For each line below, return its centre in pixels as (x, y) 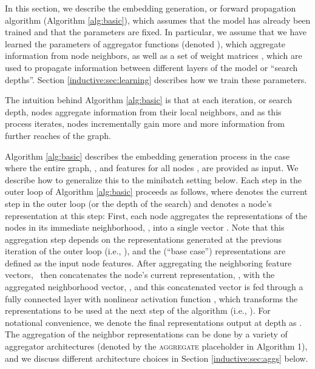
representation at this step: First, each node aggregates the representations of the (156, 215)
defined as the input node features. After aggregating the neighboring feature (148, 262)
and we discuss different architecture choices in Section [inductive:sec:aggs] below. (157, 358)
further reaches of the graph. (58, 135)
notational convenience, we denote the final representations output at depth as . (154, 322)
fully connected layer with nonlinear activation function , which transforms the (151, 298)
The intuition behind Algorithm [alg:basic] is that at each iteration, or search (148, 100)
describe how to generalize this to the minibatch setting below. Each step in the (153, 179)
